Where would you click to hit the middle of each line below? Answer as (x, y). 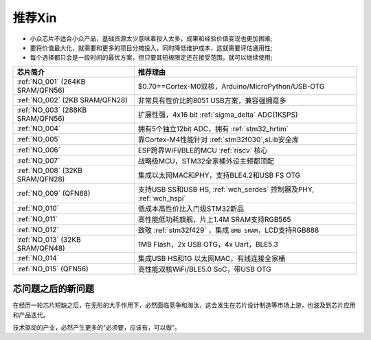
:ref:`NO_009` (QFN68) (54, 193)
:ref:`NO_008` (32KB (49, 170)
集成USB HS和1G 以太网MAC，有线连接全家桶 (212, 258)
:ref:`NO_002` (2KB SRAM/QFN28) (72, 100)
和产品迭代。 (31, 315)
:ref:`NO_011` (37, 218)
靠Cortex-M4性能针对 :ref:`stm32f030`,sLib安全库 (218, 139)
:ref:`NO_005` (39, 139)
